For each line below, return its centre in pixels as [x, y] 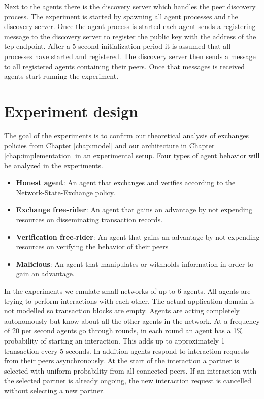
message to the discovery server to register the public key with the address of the [130, 36]
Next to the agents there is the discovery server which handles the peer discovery [130, 6]
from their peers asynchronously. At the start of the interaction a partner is [122, 361]
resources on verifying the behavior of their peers [92, 247]
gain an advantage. [45, 274]
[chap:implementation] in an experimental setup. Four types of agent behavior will [132, 155]
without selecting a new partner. [55, 390]
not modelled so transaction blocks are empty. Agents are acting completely [122, 311]
